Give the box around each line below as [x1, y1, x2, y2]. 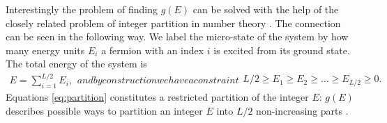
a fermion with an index [101, 42, 204, 57]
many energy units [6, 42, 85, 57]
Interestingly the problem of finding [6, 2, 158, 16]
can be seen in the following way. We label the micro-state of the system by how [6, 29, 349, 44]
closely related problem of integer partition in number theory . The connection [6, 15, 341, 30]
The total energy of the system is [6, 56, 147, 71]
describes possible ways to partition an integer [6, 103, 203, 117]
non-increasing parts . [256, 103, 349, 117]
